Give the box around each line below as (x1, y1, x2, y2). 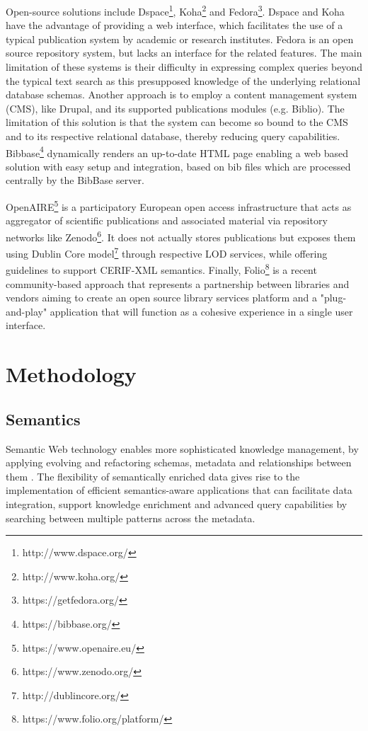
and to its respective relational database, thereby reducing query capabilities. (6, 129, 340, 143)
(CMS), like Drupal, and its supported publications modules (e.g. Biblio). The (6, 100, 345, 115)
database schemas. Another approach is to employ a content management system (6, 87, 357, 102)
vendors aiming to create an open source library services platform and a (6, 290, 318, 305)
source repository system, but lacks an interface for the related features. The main (6, 45, 362, 60)
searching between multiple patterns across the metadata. (6, 510, 255, 525)
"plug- (320, 290, 347, 305)
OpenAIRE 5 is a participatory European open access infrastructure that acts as (6, 197, 352, 214)
